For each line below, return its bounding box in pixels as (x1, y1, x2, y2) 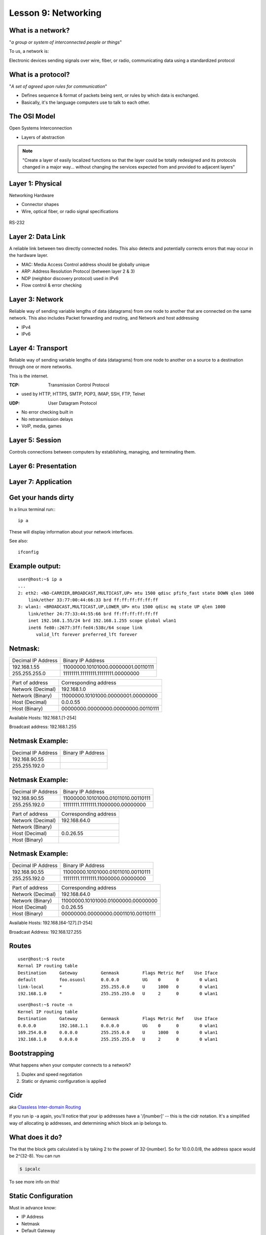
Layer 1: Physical (9, 179, 62, 188)
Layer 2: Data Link (9, 232, 66, 241)
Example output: (9, 562, 61, 571)
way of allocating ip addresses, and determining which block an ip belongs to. (9, 1120, 167, 1126)
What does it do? (9, 1133, 63, 1141)
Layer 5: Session (9, 436, 62, 444)
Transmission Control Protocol (48, 382, 109, 388)
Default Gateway (21, 1228, 56, 1234)
